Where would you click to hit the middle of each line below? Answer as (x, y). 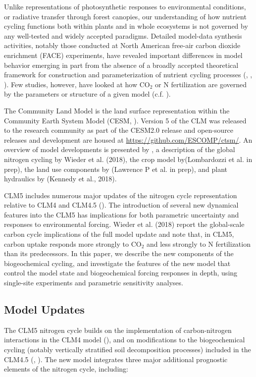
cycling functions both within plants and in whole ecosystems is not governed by (126, 26)
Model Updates (44, 309)
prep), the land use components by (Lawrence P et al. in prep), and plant (116, 169)
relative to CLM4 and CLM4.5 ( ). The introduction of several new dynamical (121, 205)
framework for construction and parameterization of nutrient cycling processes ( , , (128, 75)
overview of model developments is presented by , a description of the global (120, 149)
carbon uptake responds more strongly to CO (73, 243)
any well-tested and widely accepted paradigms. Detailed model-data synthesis (123, 35)
